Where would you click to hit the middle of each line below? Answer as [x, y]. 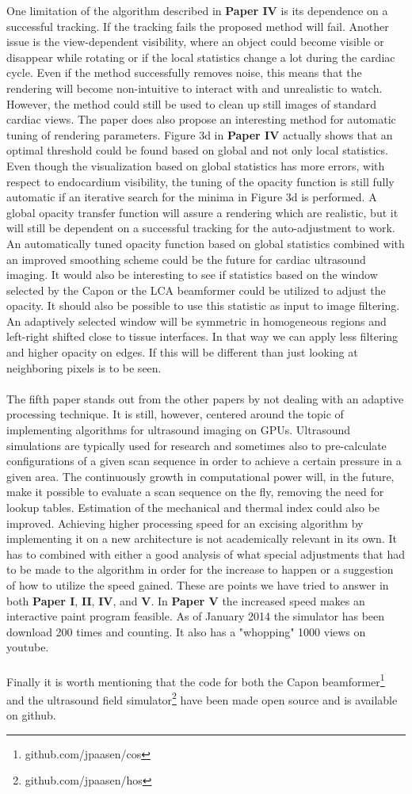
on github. [31, 715]
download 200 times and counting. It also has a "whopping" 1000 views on [186, 631]
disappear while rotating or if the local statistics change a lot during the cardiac [201, 57]
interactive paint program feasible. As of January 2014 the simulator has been [196, 616]
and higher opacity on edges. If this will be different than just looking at [182, 352]
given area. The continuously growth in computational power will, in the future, [200, 476]
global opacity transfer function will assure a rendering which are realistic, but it [202, 212]
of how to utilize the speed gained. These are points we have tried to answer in [198, 584]
